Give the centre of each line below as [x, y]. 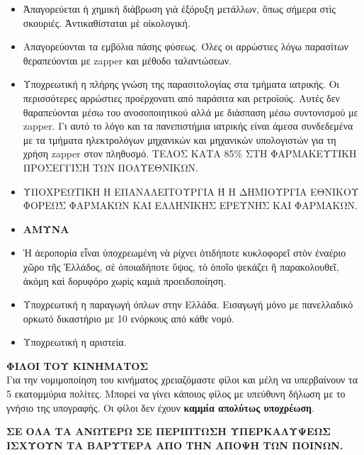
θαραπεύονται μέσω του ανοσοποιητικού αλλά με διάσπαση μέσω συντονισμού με [190, 112]
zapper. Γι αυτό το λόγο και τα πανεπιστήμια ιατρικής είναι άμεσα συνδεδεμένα [188, 126]
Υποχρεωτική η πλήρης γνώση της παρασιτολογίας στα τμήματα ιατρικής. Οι [181, 84]
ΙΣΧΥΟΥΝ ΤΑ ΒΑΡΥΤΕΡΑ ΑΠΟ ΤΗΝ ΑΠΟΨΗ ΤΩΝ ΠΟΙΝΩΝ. [175, 445]
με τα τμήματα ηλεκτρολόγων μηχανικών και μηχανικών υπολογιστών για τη [180, 139]
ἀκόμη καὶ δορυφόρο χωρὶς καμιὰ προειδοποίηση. [125, 280]
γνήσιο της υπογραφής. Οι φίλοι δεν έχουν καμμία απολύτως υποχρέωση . [160, 407]
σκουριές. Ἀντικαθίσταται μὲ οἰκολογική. [107, 22]
